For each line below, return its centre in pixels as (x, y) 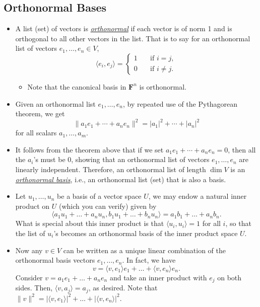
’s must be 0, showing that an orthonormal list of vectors (121, 159)
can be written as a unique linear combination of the (145, 250)
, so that (238, 223)
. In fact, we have (149, 260)
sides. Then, (34, 288)
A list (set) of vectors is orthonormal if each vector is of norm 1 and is (124, 28)
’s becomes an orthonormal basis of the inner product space (146, 233)
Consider (29, 277)
